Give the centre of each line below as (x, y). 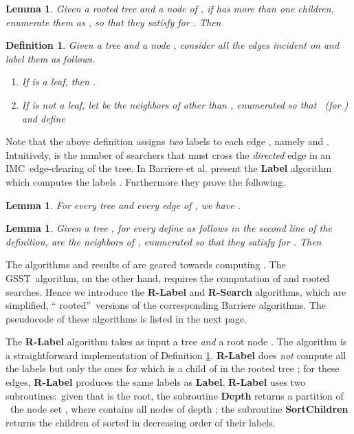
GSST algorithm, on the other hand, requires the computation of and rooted (168, 278)
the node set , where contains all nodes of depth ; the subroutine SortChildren (179, 409)
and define (43, 118)
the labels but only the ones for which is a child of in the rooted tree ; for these (173, 368)
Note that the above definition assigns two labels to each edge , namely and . (167, 141)
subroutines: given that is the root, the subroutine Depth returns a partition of (175, 395)
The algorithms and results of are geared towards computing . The (146, 264)
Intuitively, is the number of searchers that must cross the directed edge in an (168, 154)
